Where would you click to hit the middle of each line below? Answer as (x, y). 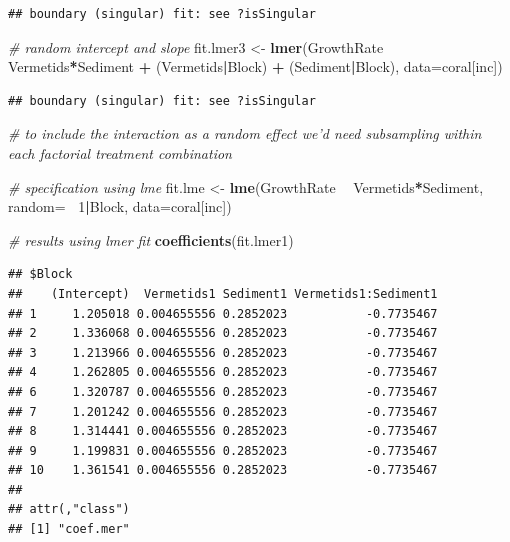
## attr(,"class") (69, 509)
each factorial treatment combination (120, 152)
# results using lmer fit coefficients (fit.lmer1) (151, 239)
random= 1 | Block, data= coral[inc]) (120, 206)
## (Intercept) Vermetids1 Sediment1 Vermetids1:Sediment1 (223, 293)
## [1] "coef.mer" (69, 529)
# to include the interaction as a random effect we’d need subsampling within (245, 133)
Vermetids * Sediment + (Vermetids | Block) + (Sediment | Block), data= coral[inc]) (255, 66)
